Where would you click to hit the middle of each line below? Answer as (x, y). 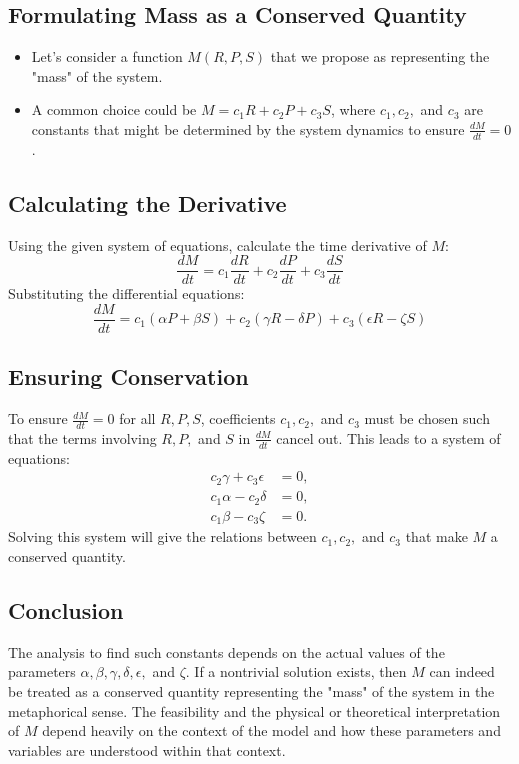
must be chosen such (427, 418)
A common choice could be (114, 109)
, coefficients (238, 418)
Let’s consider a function (107, 56)
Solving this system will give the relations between (162, 536)
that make (436, 536)
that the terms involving (82, 437)
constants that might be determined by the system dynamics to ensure (248, 128)
